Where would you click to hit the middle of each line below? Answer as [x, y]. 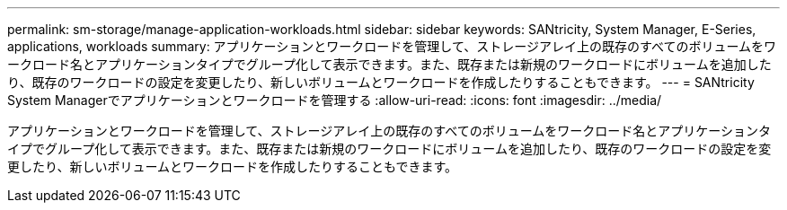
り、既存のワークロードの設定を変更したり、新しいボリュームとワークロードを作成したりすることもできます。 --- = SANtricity [381, 82]
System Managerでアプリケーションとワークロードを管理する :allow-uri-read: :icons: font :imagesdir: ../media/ [335, 100]
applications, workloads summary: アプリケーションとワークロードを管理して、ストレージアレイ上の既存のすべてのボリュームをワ [392, 46]
